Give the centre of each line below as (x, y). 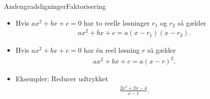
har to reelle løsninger (117, 22)
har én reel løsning (112, 50)
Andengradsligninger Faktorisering (55, 6)
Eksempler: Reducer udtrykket (62, 79)
